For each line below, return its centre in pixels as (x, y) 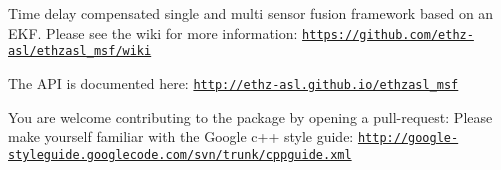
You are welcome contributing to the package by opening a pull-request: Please (250, 116)
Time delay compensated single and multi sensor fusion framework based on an (251, 13)
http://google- (408, 138)
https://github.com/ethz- (388, 34)
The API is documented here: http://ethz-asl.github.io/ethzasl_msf (233, 82)
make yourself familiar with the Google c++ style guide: (181, 136)
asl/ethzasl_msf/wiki (80, 51)
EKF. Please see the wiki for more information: (153, 32)
